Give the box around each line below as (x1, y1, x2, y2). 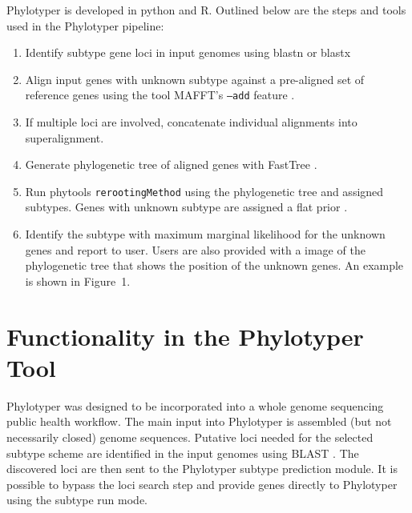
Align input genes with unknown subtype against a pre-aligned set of (25, 70, 365, 87)
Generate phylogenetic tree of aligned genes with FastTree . (25, 156, 317, 173)
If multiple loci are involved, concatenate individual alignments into (25, 114, 357, 130)
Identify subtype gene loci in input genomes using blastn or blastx (25, 44, 351, 61)
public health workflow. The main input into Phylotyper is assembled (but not (6, 413, 392, 430)
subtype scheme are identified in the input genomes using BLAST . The (6, 444, 359, 461)
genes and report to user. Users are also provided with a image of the (25, 241, 366, 258)
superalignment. (25, 129, 104, 146)
